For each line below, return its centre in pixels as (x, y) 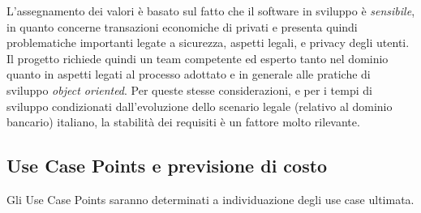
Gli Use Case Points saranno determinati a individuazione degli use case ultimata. (210, 199)
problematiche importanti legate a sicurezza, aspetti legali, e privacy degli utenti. (208, 43)
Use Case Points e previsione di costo (167, 166)
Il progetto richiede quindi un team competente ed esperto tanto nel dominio (198, 58)
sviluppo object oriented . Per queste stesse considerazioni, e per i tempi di (189, 89)
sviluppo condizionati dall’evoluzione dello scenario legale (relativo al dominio (200, 106)
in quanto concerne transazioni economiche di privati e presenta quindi (182, 26)
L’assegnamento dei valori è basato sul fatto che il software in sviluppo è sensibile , (211, 11)
